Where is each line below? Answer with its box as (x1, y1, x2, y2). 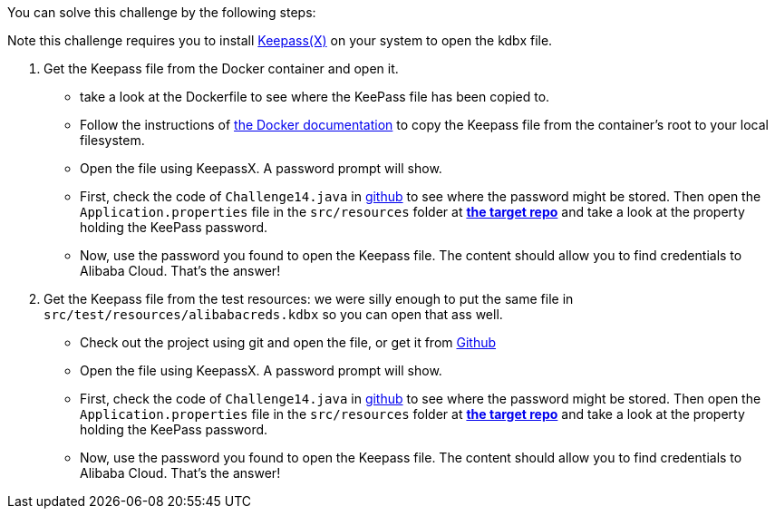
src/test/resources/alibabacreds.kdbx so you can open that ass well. (44, 307, 503, 322)
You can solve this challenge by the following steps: (7, 5, 316, 20)
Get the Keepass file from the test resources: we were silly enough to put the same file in (44, 291, 574, 307)
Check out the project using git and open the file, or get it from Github (80, 335, 497, 350)
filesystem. (80, 132, 145, 148)
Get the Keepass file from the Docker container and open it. (44, 61, 399, 76)
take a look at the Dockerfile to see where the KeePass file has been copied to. (80, 89, 550, 104)
